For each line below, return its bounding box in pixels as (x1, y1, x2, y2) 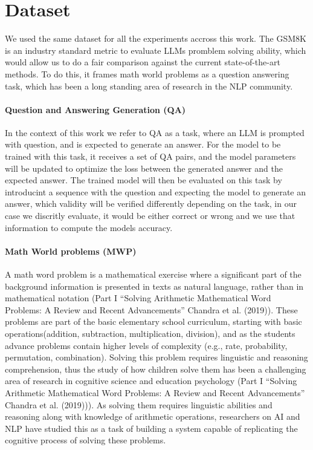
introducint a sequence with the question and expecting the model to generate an (5, 185, 306, 198)
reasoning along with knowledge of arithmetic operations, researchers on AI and (5, 410, 300, 423)
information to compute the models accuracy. (5, 221, 173, 233)
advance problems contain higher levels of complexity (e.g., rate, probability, (5, 339, 288, 351)
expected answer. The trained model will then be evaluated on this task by (5, 174, 282, 186)
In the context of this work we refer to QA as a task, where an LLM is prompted (5, 126, 305, 139)
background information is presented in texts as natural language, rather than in (5, 279, 304, 292)
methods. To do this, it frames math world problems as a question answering (5, 67, 289, 80)
